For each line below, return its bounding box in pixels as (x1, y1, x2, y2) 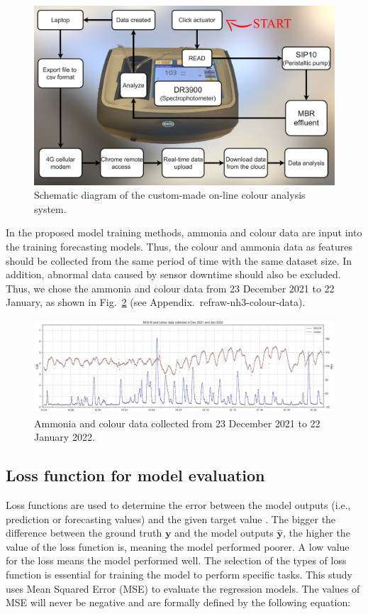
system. (34, 201, 67, 216)
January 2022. (34, 429, 95, 444)
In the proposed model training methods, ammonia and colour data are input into (6, 225, 362, 240)
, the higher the (282, 525, 350, 540)
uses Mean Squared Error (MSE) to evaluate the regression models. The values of (6, 581, 360, 596)
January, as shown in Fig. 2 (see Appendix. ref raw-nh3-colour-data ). (6, 295, 306, 309)
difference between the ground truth (6, 525, 162, 540)
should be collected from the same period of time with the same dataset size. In (6, 253, 352, 268)
